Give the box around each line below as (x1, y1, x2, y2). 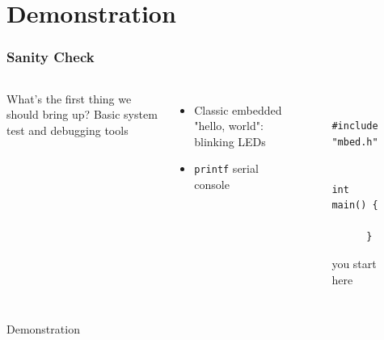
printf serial (194, 160, 259, 177)
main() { (331, 199, 378, 212)
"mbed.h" (331, 136, 378, 148)
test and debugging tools (6, 121, 129, 138)
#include (331, 120, 378, 132)
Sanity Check (6, 47, 95, 67)
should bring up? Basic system (6, 106, 158, 123)
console (194, 176, 230, 193)
